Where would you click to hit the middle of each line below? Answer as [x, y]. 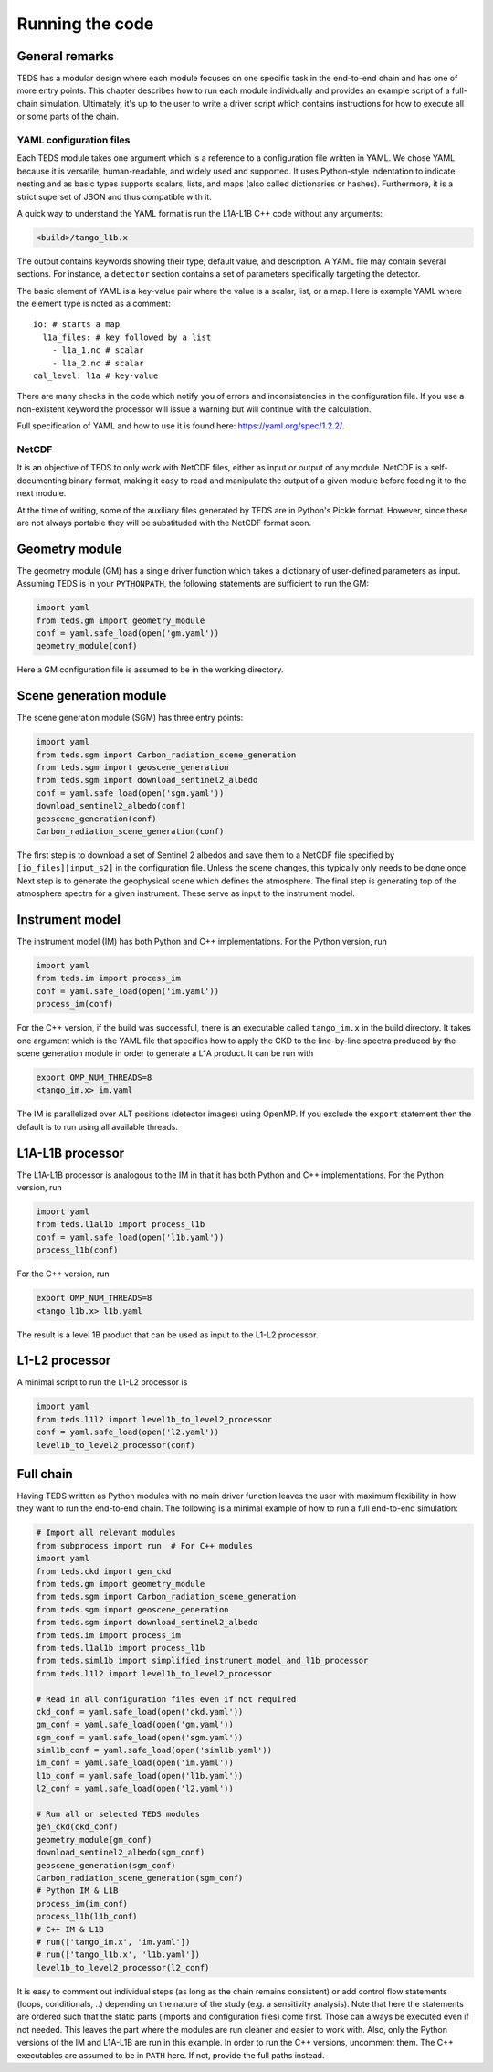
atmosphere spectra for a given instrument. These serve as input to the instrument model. [186, 893]
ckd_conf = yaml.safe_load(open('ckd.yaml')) [140, 1712]
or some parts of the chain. [68, 116]
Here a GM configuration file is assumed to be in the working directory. [150, 670]
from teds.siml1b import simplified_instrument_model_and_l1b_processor [202, 1661]
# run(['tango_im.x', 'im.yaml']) [113, 1942]
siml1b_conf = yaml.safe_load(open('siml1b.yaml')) [154, 1750]
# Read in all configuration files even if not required [166, 1699]
